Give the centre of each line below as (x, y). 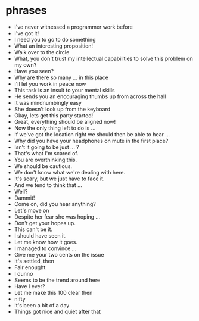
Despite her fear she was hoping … (57, 216)
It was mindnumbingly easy (48, 102)
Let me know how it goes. (46, 242)
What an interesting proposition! (54, 46)
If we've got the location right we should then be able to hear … (92, 134)
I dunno (24, 273)
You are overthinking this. (46, 160)
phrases (26, 10)
